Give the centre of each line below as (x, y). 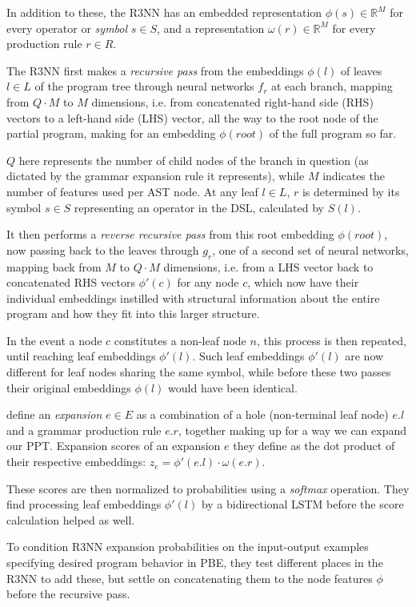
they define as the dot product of (314, 446)
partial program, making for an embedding (111, 133)
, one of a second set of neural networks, (310, 249)
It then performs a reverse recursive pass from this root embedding (170, 234)
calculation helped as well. (71, 519)
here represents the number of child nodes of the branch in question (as (194, 160)
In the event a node (54, 340)
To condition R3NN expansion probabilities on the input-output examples (188, 547)
